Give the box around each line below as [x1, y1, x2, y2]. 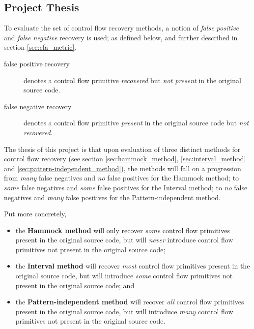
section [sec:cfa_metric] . [4, 42, 77, 52]
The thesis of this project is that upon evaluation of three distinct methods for [4, 144, 241, 154]
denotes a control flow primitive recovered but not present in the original [24, 75, 241, 85]
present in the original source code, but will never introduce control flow [15, 235, 233, 245]
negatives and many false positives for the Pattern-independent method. [4, 192, 221, 202]
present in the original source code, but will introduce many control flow [15, 306, 233, 316]
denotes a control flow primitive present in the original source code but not [24, 118, 249, 128]
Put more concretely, [4, 209, 67, 219]
